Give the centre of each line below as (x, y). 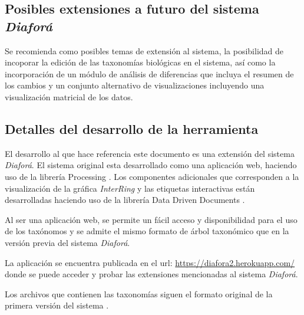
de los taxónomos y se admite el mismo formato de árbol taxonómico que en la (147, 231)
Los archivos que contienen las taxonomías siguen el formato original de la (139, 293)
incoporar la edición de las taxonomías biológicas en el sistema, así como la (140, 62)
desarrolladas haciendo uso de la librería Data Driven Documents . (125, 200)
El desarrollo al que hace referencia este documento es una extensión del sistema (150, 153)
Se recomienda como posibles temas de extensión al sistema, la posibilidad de (144, 50)
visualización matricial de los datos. (69, 96)
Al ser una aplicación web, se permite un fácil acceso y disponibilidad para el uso (151, 219)
